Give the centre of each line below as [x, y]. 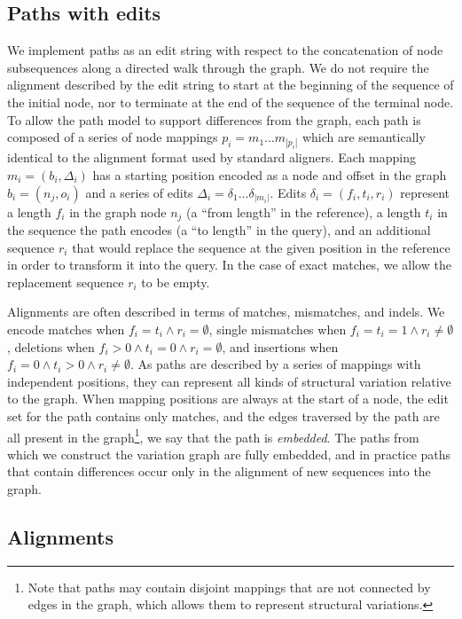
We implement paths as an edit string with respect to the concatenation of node [225, 50]
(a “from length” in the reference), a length [304, 212]
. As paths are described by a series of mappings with [275, 364]
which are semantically [364, 137]
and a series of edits [139, 192]
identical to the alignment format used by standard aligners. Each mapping [212, 157]
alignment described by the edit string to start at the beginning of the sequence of [231, 85]
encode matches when [66, 329]
